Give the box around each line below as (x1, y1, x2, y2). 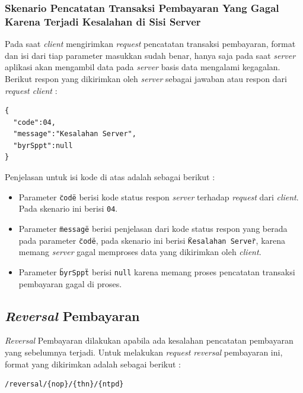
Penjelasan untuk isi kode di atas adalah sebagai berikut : (5, 171, 215, 183)
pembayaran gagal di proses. (18, 277, 122, 290)
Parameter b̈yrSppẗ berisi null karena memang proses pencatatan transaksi (18, 265, 295, 278)
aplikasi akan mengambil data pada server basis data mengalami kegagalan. (5, 61, 280, 73)
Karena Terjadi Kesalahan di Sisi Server (5, 14, 201, 29)
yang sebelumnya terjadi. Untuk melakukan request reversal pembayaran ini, (5, 345, 283, 358)
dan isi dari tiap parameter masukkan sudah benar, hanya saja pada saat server (5, 49, 296, 61)
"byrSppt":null (13, 141, 73, 150)
